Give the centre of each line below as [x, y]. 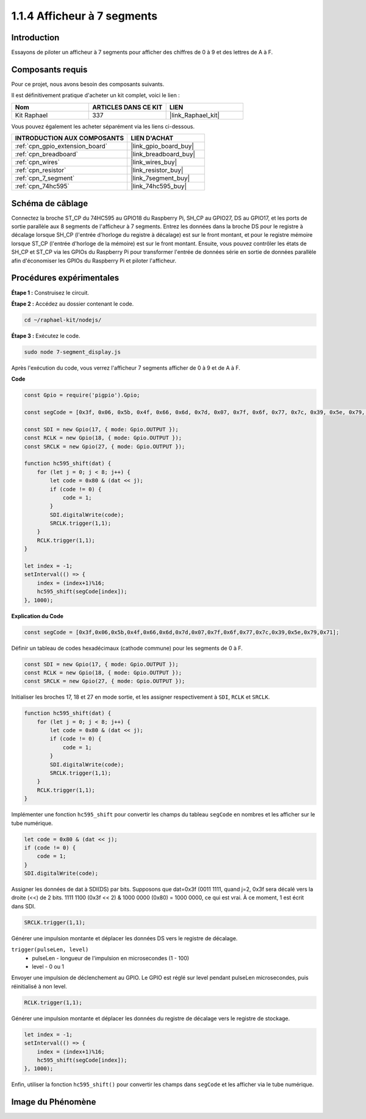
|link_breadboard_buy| [163, 154]
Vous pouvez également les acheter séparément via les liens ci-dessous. [103, 126]
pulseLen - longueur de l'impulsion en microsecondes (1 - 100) [110, 958]
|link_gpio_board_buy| [163, 146]
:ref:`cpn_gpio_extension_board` [61, 146]
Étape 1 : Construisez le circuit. [50, 292]
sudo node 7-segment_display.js [73, 352]
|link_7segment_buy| [160, 178]
